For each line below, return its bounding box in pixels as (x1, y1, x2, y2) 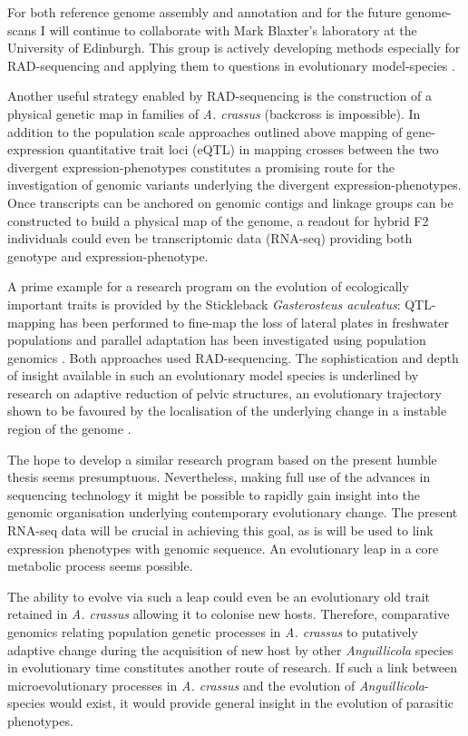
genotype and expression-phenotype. (7, 246, 209, 265)
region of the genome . (7, 419, 132, 438)
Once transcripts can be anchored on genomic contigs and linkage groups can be (7, 192, 453, 211)
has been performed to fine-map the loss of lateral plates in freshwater (59, 312, 450, 331)
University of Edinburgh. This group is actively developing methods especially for (7, 38, 461, 57)
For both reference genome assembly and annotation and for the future (7, 3, 402, 21)
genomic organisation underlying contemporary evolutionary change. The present (7, 503, 458, 522)
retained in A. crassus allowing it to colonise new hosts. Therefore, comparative (7, 604, 450, 623)
